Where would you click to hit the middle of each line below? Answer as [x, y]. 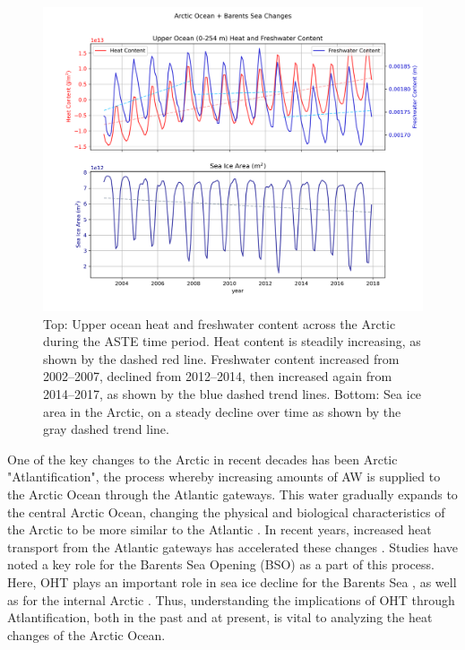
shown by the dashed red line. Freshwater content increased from [221, 358]
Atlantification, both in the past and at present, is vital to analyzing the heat [220, 617]
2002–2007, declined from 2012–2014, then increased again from [218, 376]
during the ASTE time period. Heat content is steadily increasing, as [232, 341]
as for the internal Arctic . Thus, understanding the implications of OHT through [231, 599]
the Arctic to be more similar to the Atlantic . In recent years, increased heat [220, 529]
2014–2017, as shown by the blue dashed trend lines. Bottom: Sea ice [232, 394]
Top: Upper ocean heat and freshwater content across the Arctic [220, 323]
